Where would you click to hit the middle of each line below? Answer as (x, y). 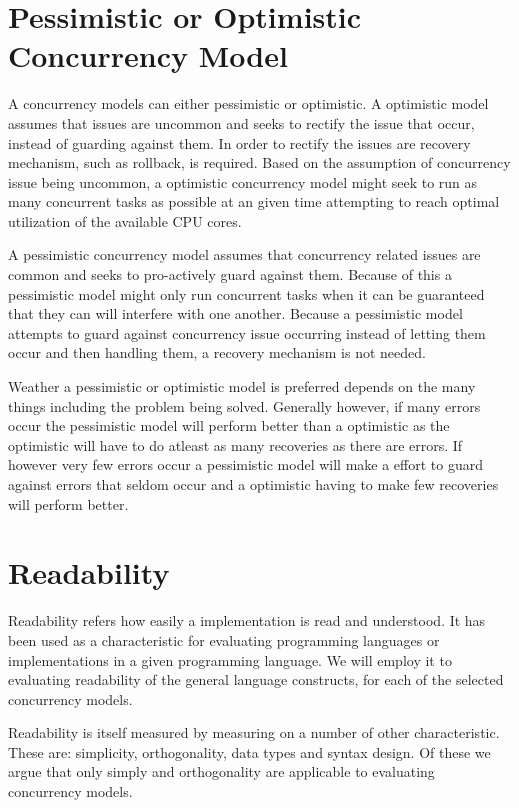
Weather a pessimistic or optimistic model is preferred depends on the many (242, 386)
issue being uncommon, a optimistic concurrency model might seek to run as (243, 181)
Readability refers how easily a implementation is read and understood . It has (247, 620)
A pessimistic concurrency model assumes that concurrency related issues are (244, 254)
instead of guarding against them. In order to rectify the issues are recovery (239, 142)
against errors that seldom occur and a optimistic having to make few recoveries (253, 484)
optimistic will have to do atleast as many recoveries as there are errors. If (235, 444)
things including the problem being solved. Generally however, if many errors (244, 405)
